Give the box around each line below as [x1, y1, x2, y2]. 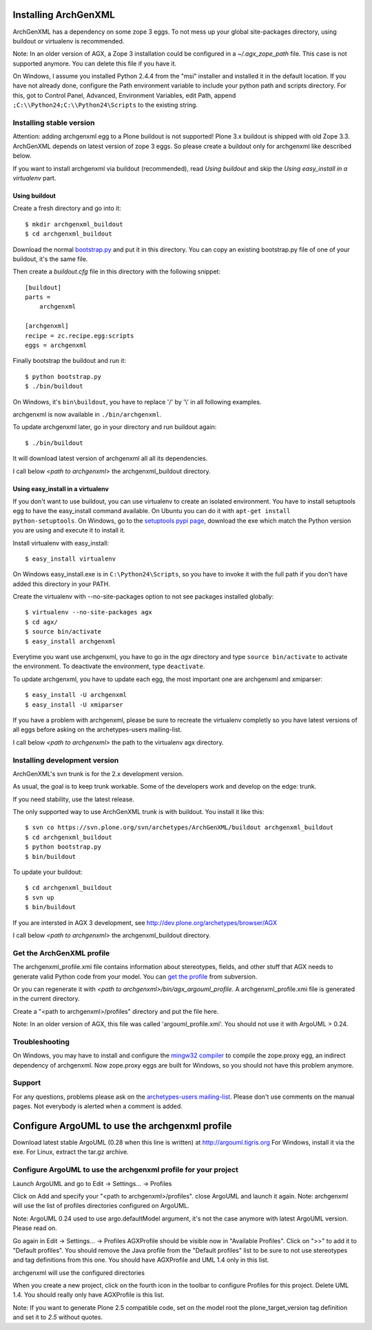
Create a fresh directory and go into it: [12, 204, 122, 213]
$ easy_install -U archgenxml [25, 691, 127, 699]
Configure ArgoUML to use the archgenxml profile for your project [12, 1165, 239, 1174]
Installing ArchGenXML [12, 9, 115, 21]
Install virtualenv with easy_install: [12, 539, 110, 547]
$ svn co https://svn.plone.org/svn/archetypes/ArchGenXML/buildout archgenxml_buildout [25, 824, 334, 831]
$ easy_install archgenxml [25, 637, 116, 645]
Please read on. [12, 1224, 58, 1232]
